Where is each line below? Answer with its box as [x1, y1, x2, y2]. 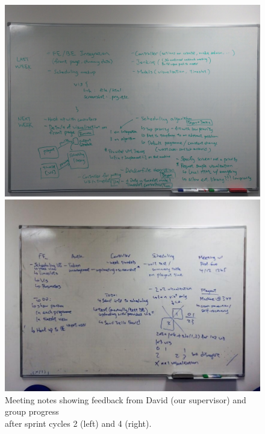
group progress [5, 405, 59, 418]
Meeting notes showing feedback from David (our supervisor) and [5, 393, 246, 406]
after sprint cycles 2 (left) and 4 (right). [5, 417, 152, 429]
